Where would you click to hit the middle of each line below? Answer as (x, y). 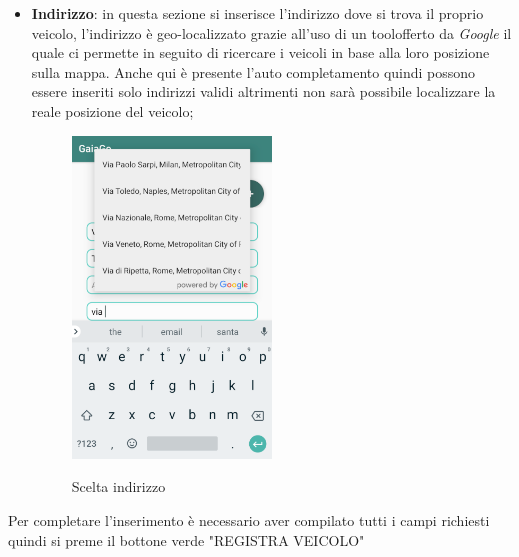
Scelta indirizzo (118, 486)
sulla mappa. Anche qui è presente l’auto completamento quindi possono (253, 71)
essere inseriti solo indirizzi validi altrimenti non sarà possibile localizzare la (263, 91)
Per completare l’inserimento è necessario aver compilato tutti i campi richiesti (249, 519)
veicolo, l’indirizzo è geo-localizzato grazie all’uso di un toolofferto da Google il (271, 32)
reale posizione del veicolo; (112, 110)
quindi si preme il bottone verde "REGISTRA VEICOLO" (186, 539)
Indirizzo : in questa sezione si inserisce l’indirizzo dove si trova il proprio (257, 13)
